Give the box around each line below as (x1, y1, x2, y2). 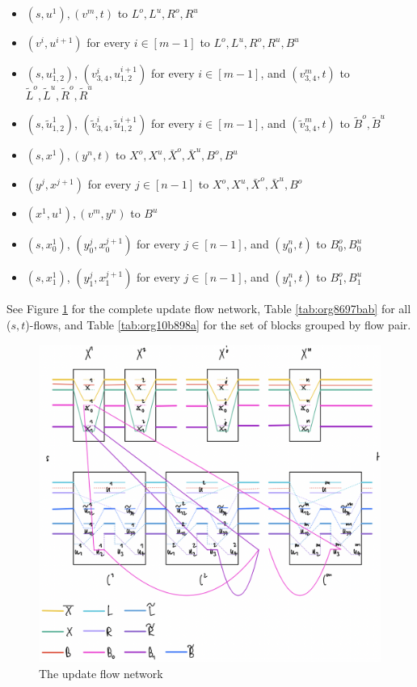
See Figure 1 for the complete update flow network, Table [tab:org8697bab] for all (6, 300, 411, 317)
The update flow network (39, 664, 163, 681)
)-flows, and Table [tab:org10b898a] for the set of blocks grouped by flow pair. (25, 316, 411, 333)
